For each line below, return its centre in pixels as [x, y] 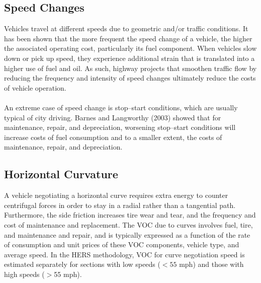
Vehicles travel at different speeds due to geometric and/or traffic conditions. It [126, 28]
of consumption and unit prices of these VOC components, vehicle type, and [122, 244]
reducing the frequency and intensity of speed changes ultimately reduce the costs [130, 78]
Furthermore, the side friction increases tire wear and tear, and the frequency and [130, 215]
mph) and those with [211, 264]
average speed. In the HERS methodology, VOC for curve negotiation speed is [124, 254]
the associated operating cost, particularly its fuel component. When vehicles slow [130, 48]
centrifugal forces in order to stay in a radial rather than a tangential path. [120, 205]
